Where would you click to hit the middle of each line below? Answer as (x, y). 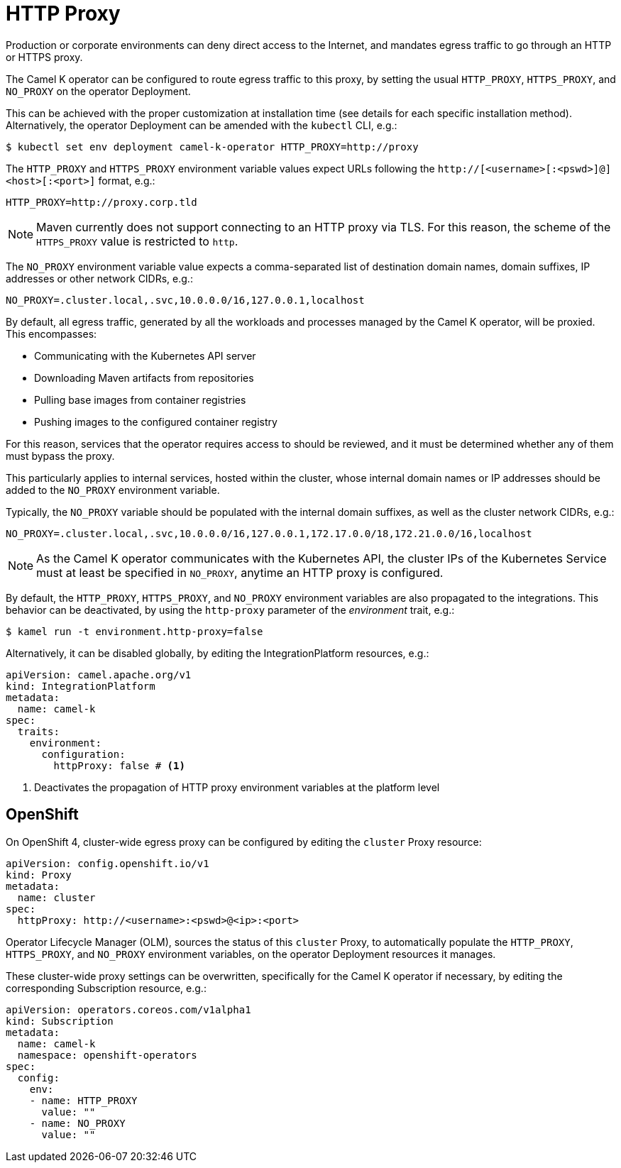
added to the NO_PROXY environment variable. (113, 490)
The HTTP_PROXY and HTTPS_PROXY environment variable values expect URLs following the (220, 168)
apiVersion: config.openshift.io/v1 (108, 863)
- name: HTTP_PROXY (83, 1100)
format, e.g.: (127, 180)
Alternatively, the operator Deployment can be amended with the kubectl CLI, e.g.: (202, 125)
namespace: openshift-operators (107, 1055)
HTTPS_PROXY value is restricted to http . (137, 241)
